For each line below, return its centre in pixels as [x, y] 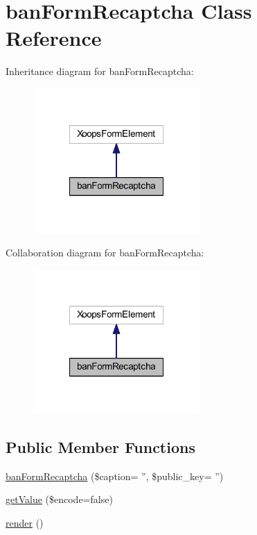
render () [25, 523]
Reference [54, 38]
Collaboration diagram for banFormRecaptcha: [105, 252]
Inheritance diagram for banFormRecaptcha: [100, 71]
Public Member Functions [100, 447]
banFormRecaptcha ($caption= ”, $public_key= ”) [115, 476]
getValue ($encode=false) [59, 499]
